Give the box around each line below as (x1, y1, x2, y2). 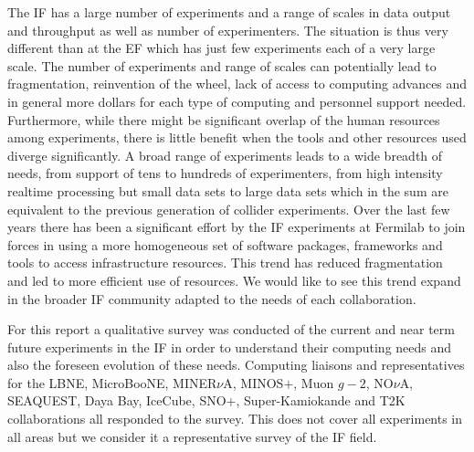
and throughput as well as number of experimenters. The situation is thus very (7, 20, 448, 39)
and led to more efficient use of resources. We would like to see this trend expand (7, 270, 461, 289)
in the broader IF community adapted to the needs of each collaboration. (7, 289, 416, 308)
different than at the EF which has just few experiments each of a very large (7, 38, 436, 58)
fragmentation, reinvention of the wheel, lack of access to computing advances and (7, 74, 468, 93)
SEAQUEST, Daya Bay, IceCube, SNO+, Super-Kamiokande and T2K (7, 391, 406, 410)
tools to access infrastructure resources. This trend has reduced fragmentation (7, 253, 443, 272)
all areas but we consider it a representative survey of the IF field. (7, 426, 377, 446)
